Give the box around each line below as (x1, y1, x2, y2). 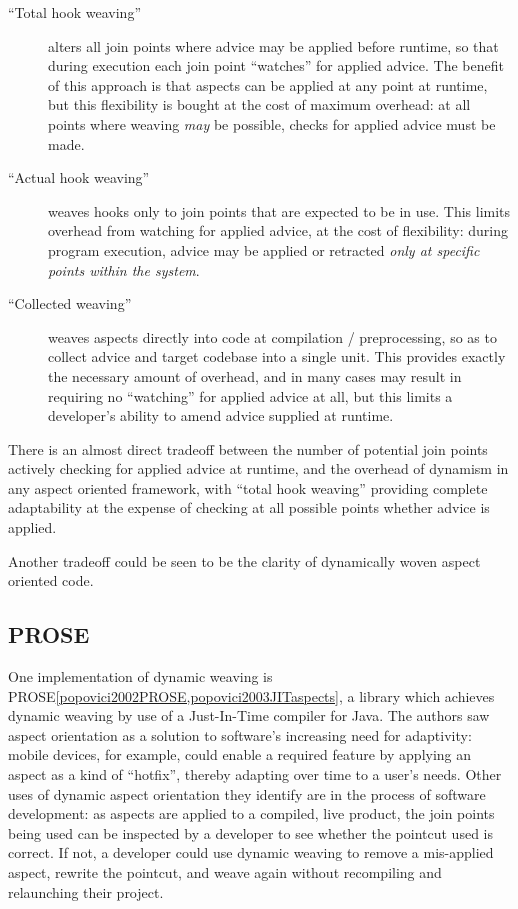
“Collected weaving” (8, 293, 132, 314)
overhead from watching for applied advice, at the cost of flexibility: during (48, 220, 508, 241)
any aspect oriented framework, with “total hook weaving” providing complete (8, 477, 488, 498)
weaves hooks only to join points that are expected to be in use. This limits (48, 200, 511, 221)
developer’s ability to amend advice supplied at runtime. (48, 405, 394, 426)
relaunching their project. (8, 881, 164, 902)
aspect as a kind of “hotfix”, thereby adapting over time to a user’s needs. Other (8, 764, 502, 785)
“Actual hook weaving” (8, 167, 150, 188)
